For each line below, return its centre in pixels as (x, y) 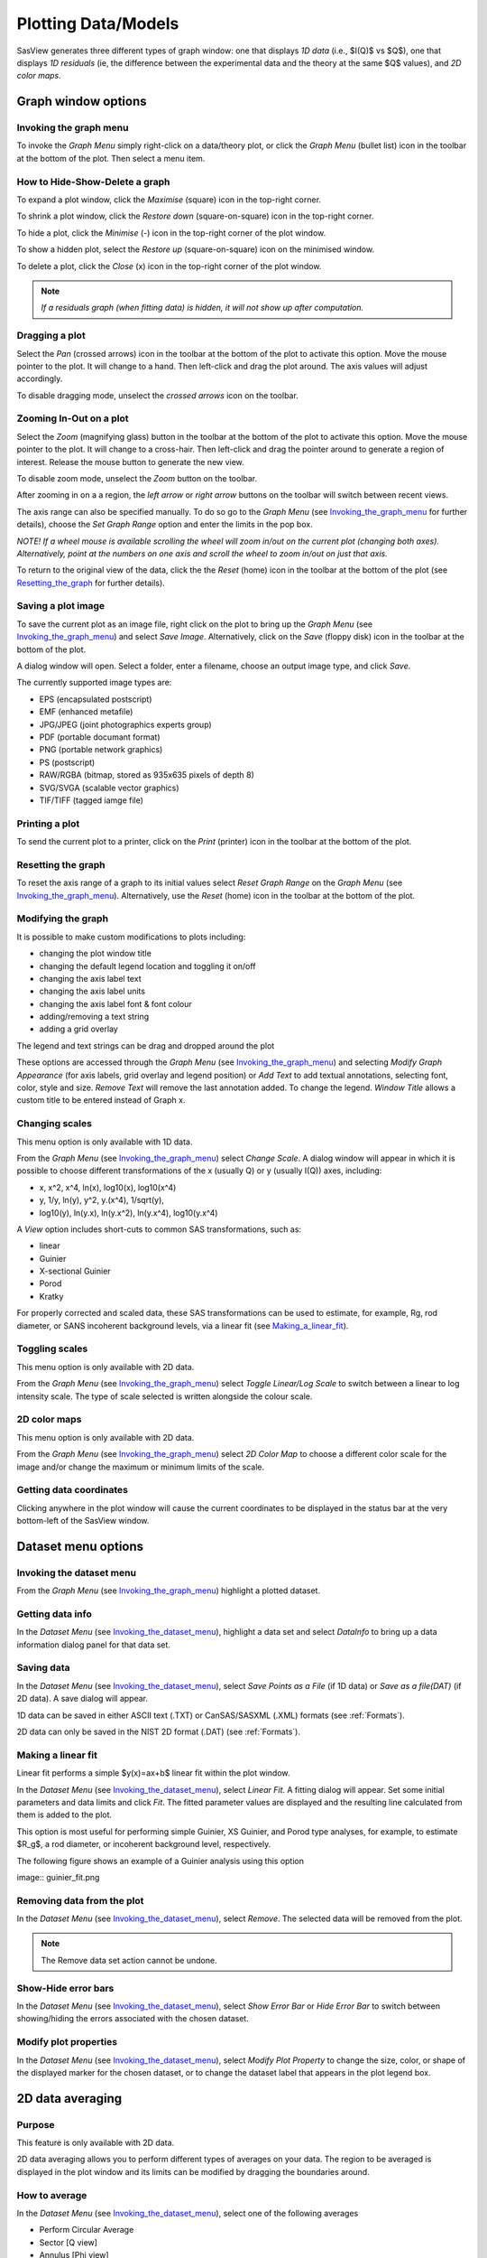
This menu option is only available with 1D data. (105, 1142)
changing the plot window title (96, 954)
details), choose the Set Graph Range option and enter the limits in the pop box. (165, 525)
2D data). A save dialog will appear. (83, 1699)
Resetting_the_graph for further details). (91, 583)
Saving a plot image (61, 606)
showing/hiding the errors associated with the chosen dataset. (133, 2019)
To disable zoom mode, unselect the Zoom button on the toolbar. (137, 478)
